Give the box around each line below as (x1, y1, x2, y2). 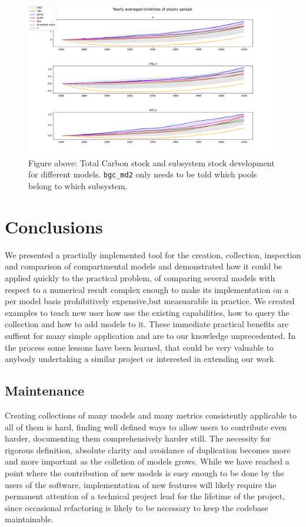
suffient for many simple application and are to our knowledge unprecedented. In (5, 329, 296, 341)
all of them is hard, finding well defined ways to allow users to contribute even (5, 420, 287, 433)
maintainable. (5, 513, 54, 525)
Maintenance (5, 381, 84, 400)
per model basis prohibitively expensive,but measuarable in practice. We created (5, 295, 295, 307)
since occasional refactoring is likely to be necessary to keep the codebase (5, 501, 268, 513)
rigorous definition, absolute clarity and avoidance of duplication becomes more (5, 443, 291, 456)
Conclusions (5, 214, 103, 238)
